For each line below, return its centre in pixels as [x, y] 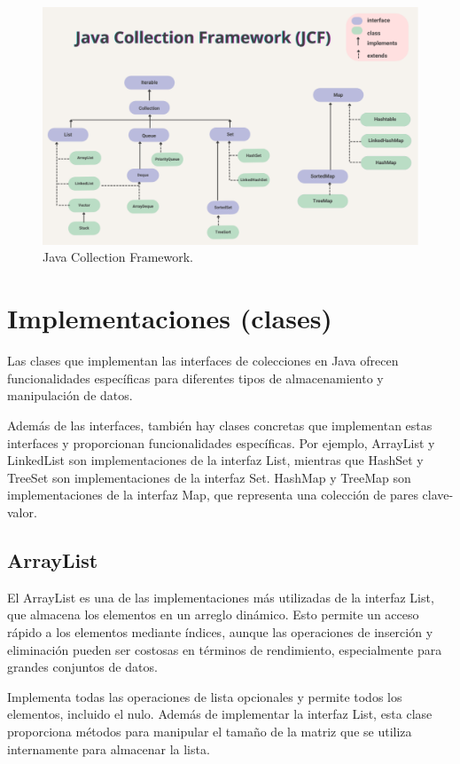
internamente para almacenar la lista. [109, 748]
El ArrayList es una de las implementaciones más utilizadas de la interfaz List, [221, 597]
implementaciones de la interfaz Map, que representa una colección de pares [213, 495]
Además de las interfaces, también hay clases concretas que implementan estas [220, 425]
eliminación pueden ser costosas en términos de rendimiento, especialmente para [225, 649]
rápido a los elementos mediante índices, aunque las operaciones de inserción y [220, 631]
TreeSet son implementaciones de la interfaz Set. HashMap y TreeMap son [209, 477]
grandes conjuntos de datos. [82, 667]
